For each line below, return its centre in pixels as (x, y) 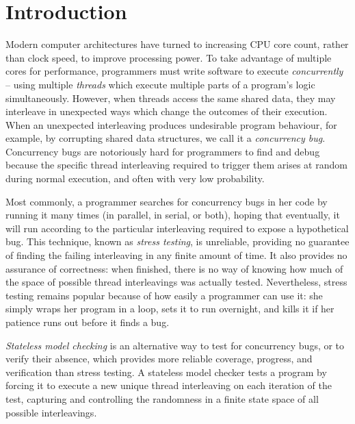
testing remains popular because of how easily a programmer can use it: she (164, 295)
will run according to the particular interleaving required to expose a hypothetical (177, 228)
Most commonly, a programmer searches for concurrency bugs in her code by (167, 201)
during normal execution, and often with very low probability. (135, 178)
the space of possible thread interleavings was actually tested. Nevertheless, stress (176, 282)
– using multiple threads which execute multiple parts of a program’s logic (160, 84)
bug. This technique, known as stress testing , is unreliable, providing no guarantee (177, 241)
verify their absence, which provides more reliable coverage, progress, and (159, 359)
